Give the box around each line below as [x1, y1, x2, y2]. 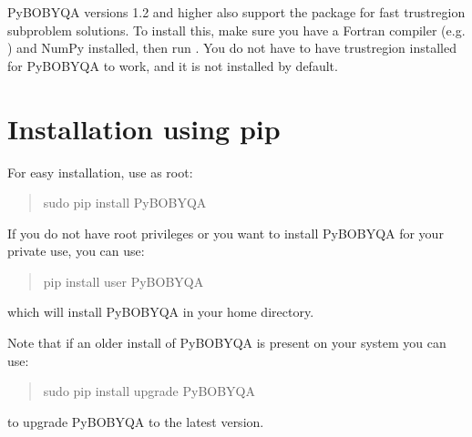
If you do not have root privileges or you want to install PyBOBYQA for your [7, 223, 444, 242]
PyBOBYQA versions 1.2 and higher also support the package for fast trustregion [7, 3, 466, 21]
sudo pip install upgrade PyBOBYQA [43, 381, 255, 401]
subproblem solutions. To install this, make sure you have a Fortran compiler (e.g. [7, 20, 466, 39]
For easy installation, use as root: [7, 162, 193, 181]
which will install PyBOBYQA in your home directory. [7, 302, 314, 321]
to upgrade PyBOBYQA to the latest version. [7, 412, 264, 431]
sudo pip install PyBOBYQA [43, 193, 207, 212]
